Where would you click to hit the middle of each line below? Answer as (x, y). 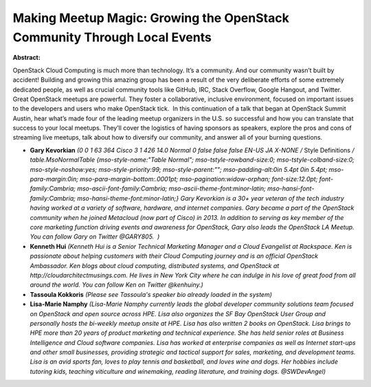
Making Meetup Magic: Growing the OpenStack (151, 18)
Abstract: (26, 58)
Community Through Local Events (112, 37)
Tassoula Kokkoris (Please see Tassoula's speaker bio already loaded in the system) (151, 294)
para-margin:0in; (54, 179)
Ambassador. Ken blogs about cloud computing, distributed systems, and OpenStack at (155, 265)
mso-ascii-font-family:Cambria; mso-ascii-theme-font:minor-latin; (171, 188)
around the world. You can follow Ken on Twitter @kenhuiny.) (117, 285)
